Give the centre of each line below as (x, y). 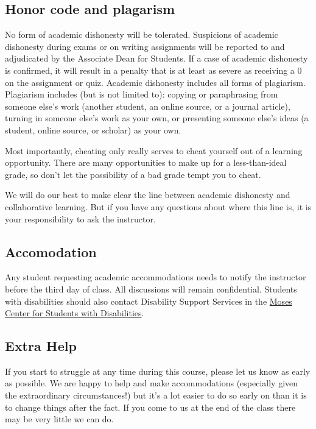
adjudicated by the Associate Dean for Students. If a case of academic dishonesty (156, 58)
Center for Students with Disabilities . (75, 313)
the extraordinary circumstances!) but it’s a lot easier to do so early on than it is (156, 395)
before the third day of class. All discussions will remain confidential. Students (151, 289)
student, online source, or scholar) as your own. (93, 129)
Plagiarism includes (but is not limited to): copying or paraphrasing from (142, 94)
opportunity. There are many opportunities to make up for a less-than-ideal (146, 162)
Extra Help (41, 346)
